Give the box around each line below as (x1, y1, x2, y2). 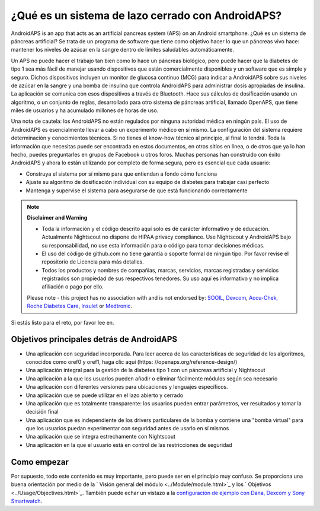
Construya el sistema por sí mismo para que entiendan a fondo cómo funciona (25, 170, 217, 177)
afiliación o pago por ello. (41, 283, 104, 290)
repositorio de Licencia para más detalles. (41, 258, 145, 265)
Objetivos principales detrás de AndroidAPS (11, 334, 178, 344)
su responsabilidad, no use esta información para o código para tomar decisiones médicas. (41, 242, 265, 249)
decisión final (25, 408, 59, 415)
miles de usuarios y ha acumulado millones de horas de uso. (11, 107, 159, 114)
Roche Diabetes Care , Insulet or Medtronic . (27, 303, 133, 310)
